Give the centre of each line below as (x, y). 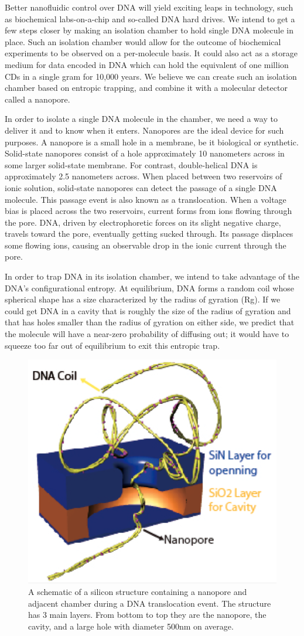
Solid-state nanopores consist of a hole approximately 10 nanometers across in (145, 153)
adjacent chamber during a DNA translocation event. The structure (150, 603)
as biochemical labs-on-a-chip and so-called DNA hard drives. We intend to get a (150, 18)
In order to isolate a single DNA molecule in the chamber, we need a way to (141, 119)
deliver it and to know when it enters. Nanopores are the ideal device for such (144, 130)
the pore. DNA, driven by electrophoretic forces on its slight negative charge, (143, 222)
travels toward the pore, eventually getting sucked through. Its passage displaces (149, 234)
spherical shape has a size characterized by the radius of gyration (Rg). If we (143, 299)
